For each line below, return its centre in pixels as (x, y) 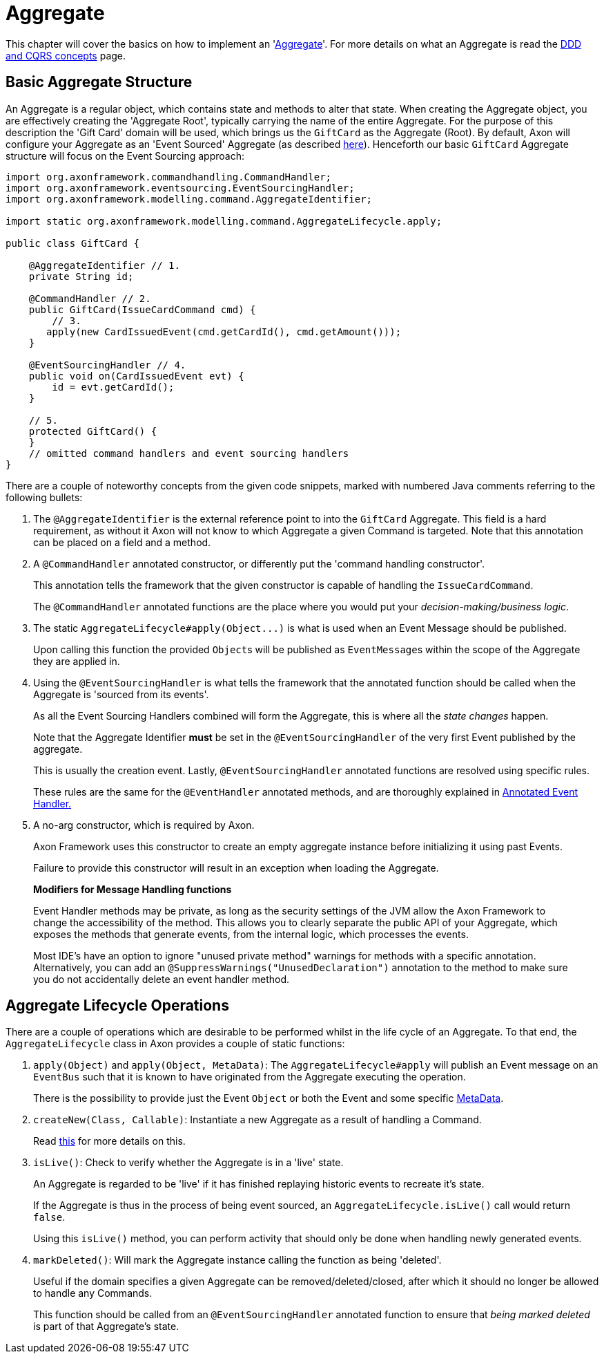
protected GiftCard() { (93, 431)
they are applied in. (77, 661)
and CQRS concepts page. (66, 55)
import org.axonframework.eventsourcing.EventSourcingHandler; (180, 188)
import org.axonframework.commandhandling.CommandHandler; (169, 177)
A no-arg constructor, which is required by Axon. (144, 825)
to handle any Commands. (93, 1293)
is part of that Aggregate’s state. (106, 1327)
